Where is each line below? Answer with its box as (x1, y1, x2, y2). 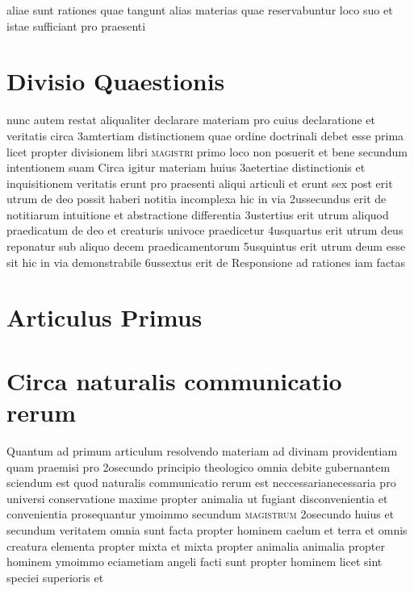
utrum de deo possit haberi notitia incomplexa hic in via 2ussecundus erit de (6, 190, 387, 207)
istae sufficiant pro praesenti (6, 17, 146, 34)
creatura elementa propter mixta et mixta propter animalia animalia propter (6, 537, 385, 554)
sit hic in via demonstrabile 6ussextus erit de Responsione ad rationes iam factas (6, 253, 406, 270)
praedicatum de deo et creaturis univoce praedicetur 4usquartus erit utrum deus (6, 222, 404, 239)
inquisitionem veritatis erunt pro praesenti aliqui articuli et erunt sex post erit (6, 174, 393, 191)
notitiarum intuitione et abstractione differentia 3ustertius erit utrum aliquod (6, 206, 389, 223)
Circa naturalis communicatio (6, 364, 342, 397)
